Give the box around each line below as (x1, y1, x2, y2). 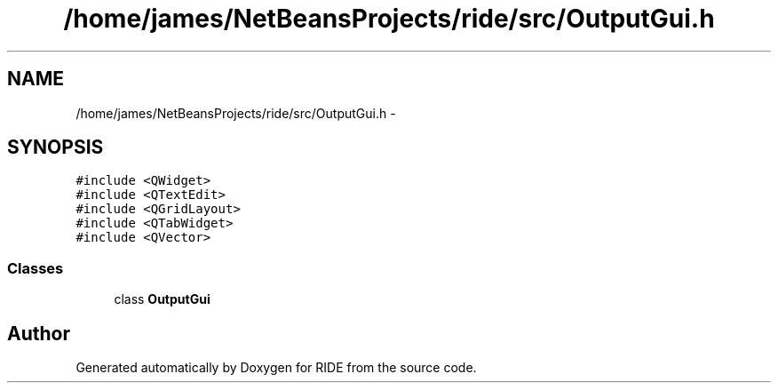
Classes (7, 259, 64, 277)
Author (7, 322, 70, 345)
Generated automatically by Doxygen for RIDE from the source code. (75, 360, 477, 376)
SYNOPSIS (7, 136, 104, 159)
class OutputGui (114, 291, 210, 307)
